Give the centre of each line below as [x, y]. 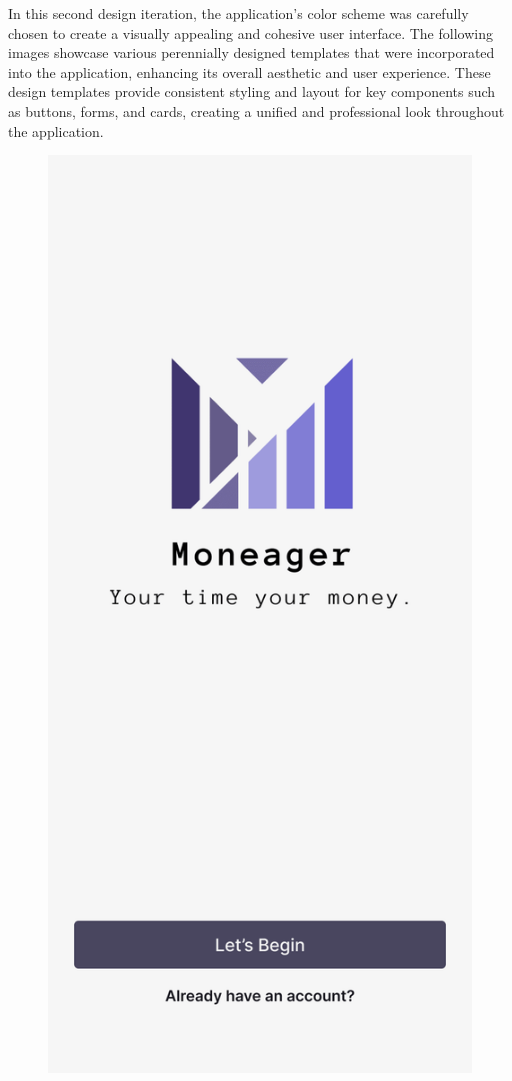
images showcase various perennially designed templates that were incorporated [251, 52]
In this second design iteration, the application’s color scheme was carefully [238, 13]
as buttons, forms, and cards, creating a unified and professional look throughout [256, 110]
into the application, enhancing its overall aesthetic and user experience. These [249, 71]
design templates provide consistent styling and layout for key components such [252, 91]
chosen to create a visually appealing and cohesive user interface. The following [250, 32]
